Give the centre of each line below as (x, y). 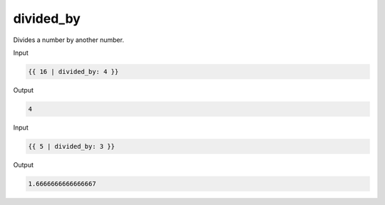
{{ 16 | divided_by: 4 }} (73, 72)
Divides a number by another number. (69, 40)
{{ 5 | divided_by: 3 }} (72, 146)
